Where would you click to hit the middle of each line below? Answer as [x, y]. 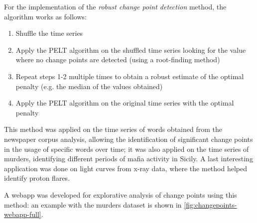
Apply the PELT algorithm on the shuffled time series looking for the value [131, 50]
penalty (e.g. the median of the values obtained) [89, 86]
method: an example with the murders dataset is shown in [93, 204]
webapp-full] [23, 214]
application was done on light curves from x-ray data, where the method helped [126, 168]
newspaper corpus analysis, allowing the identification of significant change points [128, 139]
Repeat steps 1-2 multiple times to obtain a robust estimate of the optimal [130, 76]
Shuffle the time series [49, 33]
